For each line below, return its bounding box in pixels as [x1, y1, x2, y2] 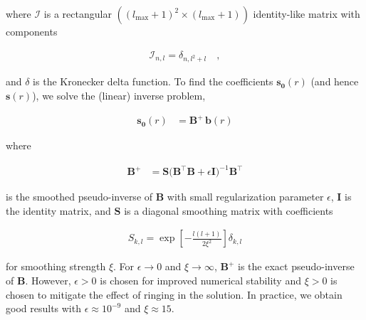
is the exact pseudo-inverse [238, 259, 355, 274]
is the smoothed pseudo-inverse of [6, 189, 153, 204]
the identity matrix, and [6, 203, 111, 218]
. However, [25, 273, 71, 288]
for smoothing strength [6, 259, 106, 274]
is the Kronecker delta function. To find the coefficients [33, 74, 273, 89]
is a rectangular [43, 6, 112, 21]
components [6, 24, 58, 38]
